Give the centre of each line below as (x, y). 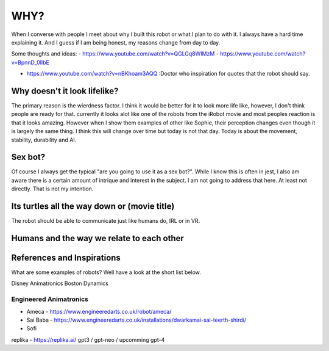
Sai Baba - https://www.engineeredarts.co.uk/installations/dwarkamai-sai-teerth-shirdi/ (136, 320)
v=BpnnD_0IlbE (30, 62)
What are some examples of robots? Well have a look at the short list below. (106, 272)
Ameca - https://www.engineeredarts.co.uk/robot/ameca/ (99, 311)
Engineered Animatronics (50, 299)
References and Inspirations (66, 258)
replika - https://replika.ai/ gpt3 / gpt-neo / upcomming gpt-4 (88, 339)
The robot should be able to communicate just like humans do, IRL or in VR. (106, 221)
